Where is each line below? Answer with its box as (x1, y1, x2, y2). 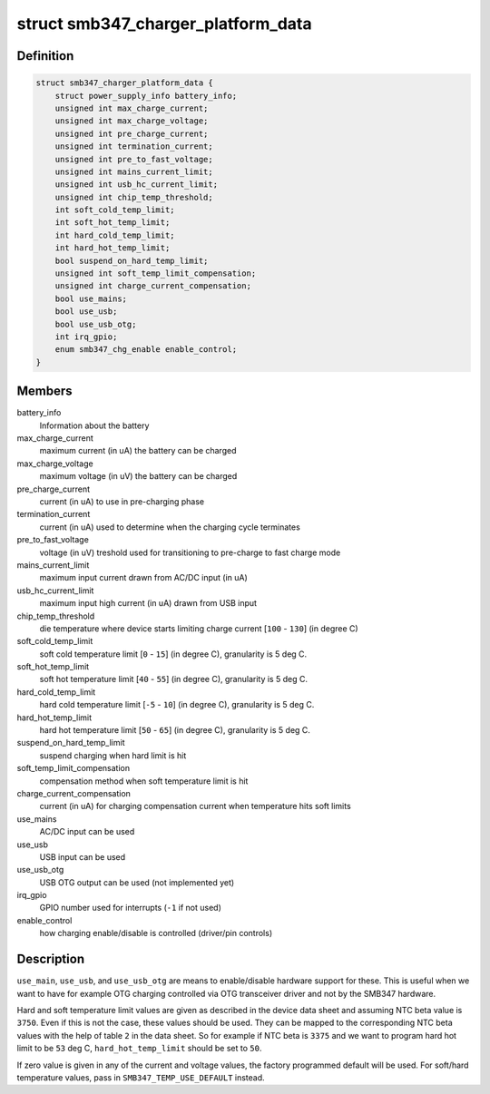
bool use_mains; (54, 293, 127, 304)
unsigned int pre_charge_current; (54, 128, 209, 139)
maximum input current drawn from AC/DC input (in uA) (39, 572, 249, 583)
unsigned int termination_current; (54, 142, 213, 151)
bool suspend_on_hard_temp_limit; (54, 255, 209, 266)
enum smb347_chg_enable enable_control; (54, 345, 238, 355)
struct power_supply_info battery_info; (54, 91, 238, 101)
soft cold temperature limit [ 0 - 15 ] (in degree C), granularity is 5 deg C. (39, 649, 308, 659)
